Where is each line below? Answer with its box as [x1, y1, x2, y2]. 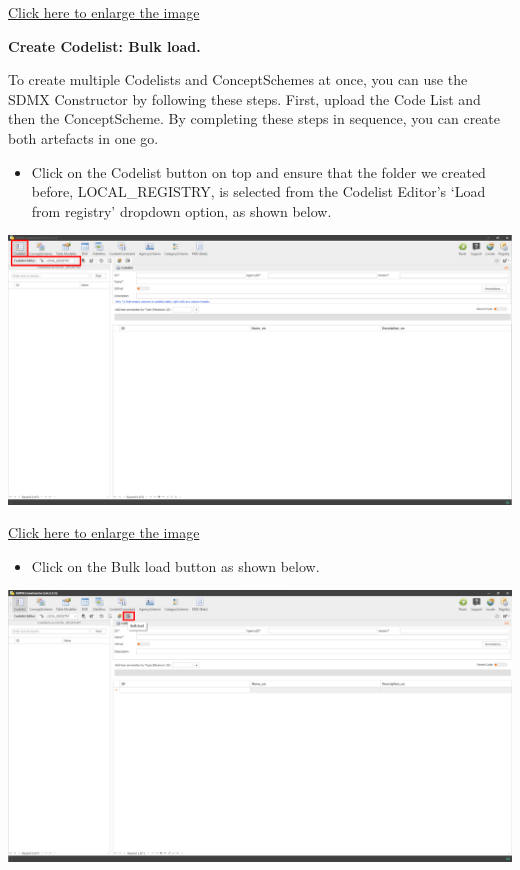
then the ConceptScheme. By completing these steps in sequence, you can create [8, 108, 501, 129]
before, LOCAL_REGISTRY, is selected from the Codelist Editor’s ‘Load [31, 181, 486, 202]
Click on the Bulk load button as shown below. [31, 555, 320, 576]
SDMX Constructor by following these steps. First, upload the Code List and [8, 88, 481, 109]
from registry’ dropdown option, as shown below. [31, 200, 332, 221]
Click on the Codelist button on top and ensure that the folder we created [31, 161, 486, 182]
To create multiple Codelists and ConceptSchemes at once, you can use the [8, 69, 468, 90]
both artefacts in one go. [8, 127, 159, 148]
